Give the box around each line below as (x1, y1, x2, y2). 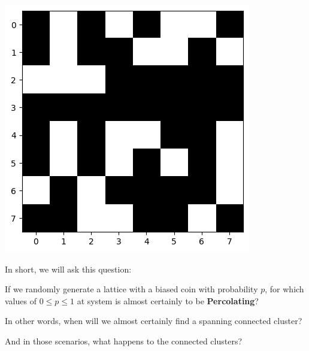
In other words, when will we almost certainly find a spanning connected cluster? (5, 314, 302, 327)
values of (5, 294, 37, 307)
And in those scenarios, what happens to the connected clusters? (5, 334, 243, 347)
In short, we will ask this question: (5, 262, 132, 275)
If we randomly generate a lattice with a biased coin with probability (5, 283, 258, 295)
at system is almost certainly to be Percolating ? (77, 294, 259, 307)
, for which (265, 283, 304, 295)
